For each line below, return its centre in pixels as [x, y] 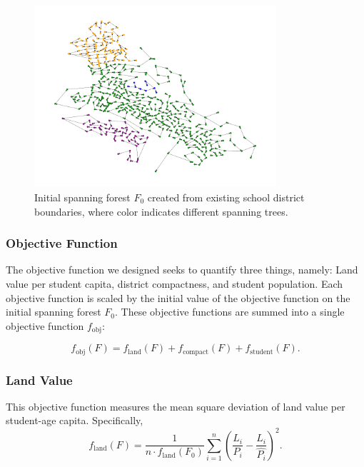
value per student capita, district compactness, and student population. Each [175, 283]
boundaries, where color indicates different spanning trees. [161, 211]
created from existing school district [226, 197]
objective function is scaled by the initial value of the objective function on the [178, 297]
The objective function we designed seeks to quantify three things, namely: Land [182, 270]
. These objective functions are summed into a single [229, 312]
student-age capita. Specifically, [75, 420]
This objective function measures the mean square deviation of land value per [176, 406]
